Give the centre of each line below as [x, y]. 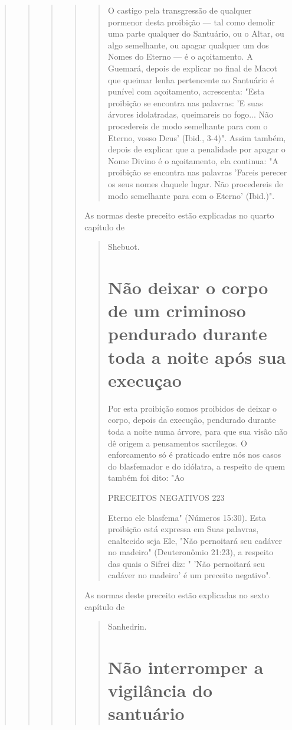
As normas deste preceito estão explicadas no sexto [177, 595]
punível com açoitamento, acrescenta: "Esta [186, 91]
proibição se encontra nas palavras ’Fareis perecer [197, 172]
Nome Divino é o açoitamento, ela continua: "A [193, 160]
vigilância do [160, 690]
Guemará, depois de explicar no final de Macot [192, 68]
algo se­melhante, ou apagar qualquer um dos [188, 45]
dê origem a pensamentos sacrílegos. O [177, 443]
